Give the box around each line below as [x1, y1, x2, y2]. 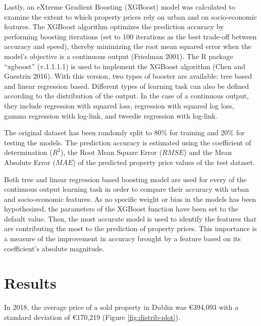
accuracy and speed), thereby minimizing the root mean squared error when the [4, 41, 251, 51]
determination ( [4, 147, 53, 157]
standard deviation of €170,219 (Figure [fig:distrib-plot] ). [4, 311, 180, 322]
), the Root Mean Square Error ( [61, 147, 162, 157]
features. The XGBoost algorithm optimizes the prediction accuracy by [4, 21, 224, 32]
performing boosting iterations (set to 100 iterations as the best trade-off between [4, 31, 257, 41]
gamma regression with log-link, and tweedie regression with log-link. [4, 110, 218, 121]
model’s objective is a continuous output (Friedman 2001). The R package [4, 50, 233, 61]
